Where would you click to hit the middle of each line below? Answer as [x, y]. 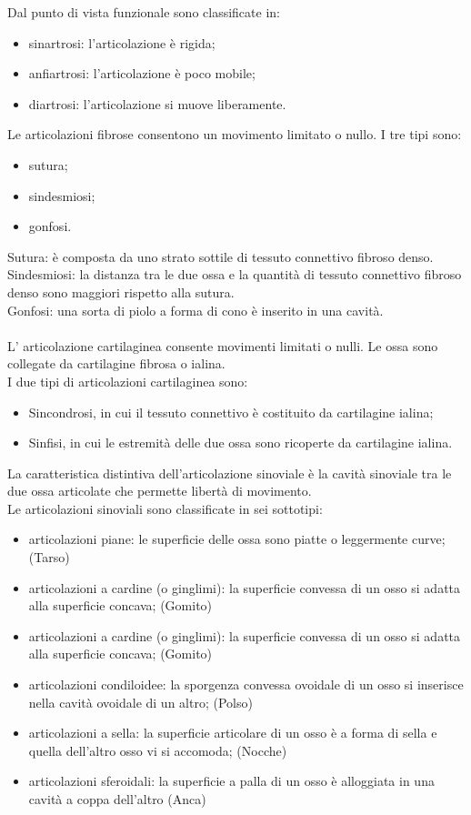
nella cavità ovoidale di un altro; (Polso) [140, 702]
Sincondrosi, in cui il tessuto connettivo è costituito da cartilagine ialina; [231, 412]
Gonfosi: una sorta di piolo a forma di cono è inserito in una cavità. [195, 310]
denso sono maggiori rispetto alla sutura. [121, 292]
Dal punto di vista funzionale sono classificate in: [144, 12]
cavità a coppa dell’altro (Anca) [117, 799]
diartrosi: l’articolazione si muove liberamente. [157, 103]
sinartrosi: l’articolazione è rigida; [122, 42]
